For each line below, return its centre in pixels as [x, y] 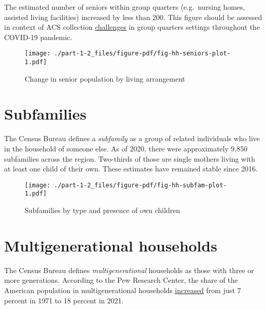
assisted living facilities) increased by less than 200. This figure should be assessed [133, 17]
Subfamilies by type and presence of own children [102, 210]
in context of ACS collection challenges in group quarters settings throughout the [132, 27]
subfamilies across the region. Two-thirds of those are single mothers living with [130, 158]
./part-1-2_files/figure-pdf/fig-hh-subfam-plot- [140, 185]
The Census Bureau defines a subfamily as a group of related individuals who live [132, 138]
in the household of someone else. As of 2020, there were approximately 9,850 [126, 148]
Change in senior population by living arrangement [105, 78]
